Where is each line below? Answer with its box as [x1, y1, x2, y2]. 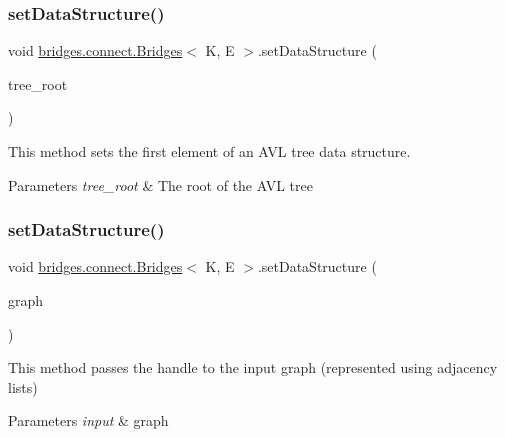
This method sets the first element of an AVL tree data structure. [8, 141, 411, 161]
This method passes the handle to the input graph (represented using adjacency [8, 357, 498, 378]
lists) [8, 376, 38, 397]
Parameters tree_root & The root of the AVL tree [8, 174, 313, 195]
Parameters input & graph [8, 410, 169, 431]
